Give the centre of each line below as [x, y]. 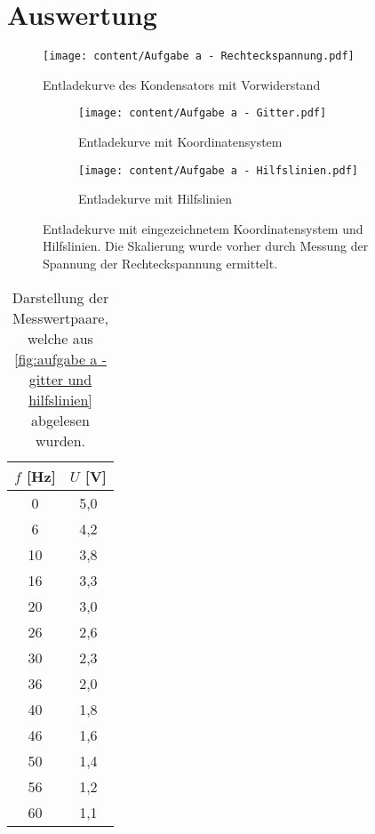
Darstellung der [60, 297]
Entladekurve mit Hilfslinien [156, 199]
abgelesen [60, 420]
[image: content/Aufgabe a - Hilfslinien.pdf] [218, 170]
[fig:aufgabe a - [60, 358]
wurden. [60, 440]
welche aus [60, 338]
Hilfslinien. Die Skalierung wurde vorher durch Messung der [206, 246]
